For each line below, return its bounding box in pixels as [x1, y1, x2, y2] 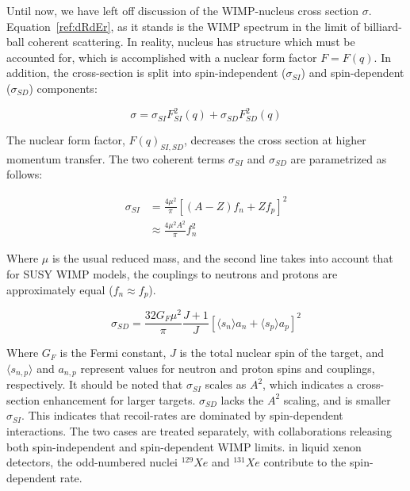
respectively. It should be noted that [6, 376, 183, 393]
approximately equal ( [6, 281, 113, 297]
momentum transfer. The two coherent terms [6, 150, 225, 167]
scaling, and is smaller [283, 391, 391, 408]
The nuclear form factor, [6, 132, 125, 148]
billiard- [363, 17, 402, 34]
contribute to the [263, 454, 347, 470]
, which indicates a [262, 376, 354, 393]
